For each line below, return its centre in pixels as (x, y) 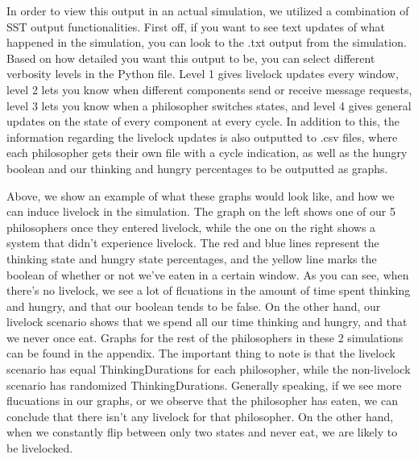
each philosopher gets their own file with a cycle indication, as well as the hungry (207, 153)
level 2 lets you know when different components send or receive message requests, (209, 89)
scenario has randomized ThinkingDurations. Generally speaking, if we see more (204, 385)
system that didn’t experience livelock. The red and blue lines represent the (193, 243)
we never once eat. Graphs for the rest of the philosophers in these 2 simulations (205, 337)
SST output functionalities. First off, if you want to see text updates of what (196, 26)
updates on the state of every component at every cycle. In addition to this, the (203, 121)
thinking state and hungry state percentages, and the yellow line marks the (192, 258)
